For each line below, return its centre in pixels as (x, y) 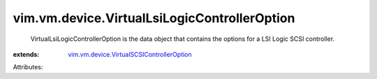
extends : (26, 54)
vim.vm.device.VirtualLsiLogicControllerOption (154, 18)
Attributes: (28, 67)
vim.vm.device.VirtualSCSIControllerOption (130, 54)
